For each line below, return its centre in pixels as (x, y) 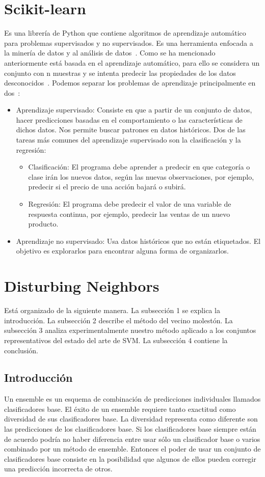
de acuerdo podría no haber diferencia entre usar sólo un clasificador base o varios (132, 439)
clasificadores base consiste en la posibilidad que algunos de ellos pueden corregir (130, 458)
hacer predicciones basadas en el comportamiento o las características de (129, 119)
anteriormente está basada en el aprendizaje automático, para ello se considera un (132, 62)
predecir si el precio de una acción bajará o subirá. (107, 187)
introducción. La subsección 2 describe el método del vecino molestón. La (118, 320)
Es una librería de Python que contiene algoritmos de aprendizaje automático (125, 33)
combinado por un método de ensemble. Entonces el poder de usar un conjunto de (132, 449)
